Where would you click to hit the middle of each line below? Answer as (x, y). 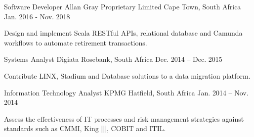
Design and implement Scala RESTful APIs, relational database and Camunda (123, 33)
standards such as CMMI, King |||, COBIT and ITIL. (85, 128)
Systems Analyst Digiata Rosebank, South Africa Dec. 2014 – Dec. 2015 (113, 59)
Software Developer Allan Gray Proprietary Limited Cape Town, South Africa (123, 6)
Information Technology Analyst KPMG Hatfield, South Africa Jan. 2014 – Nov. (126, 92)
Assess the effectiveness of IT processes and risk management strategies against (124, 118)
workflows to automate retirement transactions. (76, 42)
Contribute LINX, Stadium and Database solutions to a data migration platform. (127, 75)
